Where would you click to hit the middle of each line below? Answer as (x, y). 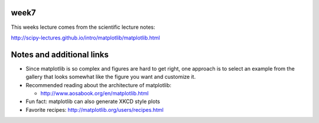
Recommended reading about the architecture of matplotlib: (98, 85)
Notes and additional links (60, 54)
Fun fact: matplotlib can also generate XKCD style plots (93, 102)
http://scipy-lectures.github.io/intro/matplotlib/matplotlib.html (85, 38)
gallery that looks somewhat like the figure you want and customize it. (111, 77)
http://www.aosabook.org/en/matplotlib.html (95, 93)
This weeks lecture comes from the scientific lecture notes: (83, 27)
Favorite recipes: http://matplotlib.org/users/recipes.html (95, 109)
